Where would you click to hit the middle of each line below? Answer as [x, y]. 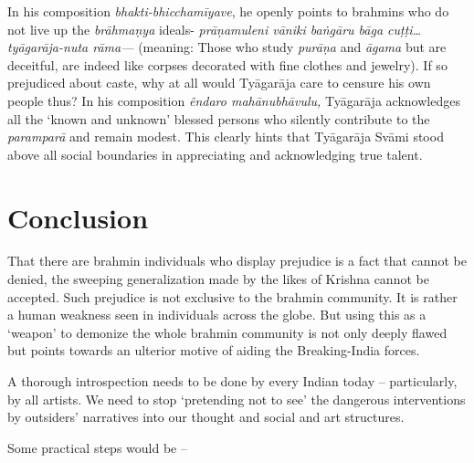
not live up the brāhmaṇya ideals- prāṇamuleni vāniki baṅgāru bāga [195, 29]
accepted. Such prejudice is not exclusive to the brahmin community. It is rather [232, 296]
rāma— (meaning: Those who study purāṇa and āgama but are [269, 47]
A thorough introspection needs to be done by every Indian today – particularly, [232, 381]
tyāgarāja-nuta [48, 47]
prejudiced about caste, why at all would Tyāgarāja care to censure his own [219, 83]
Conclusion [78, 217]
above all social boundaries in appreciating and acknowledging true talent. [215, 154]
